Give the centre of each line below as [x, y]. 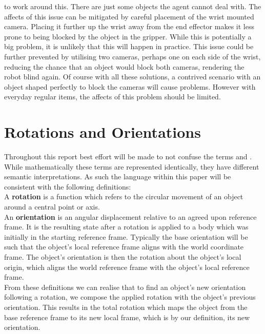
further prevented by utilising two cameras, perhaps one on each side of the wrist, [132, 56]
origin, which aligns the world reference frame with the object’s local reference [127, 267]
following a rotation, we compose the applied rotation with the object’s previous [130, 297]
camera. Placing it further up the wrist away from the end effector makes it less [129, 26]
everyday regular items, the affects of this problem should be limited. [113, 97]
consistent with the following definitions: [68, 186]
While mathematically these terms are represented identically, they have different [132, 166]
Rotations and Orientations [103, 132]
